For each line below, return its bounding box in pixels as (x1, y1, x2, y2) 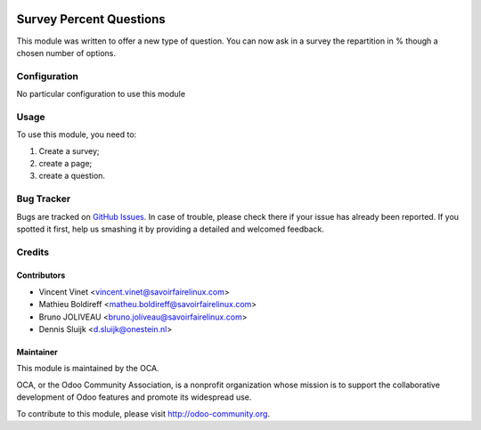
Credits (16, 246, 49, 258)
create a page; (38, 158, 93, 168)
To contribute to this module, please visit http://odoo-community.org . (16, 408, 271, 418)
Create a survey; (38, 145, 100, 156)
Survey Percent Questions (16, 12, 167, 27)
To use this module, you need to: (16, 129, 137, 140)
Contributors (16, 270, 66, 280)
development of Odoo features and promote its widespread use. (16, 392, 252, 402)
